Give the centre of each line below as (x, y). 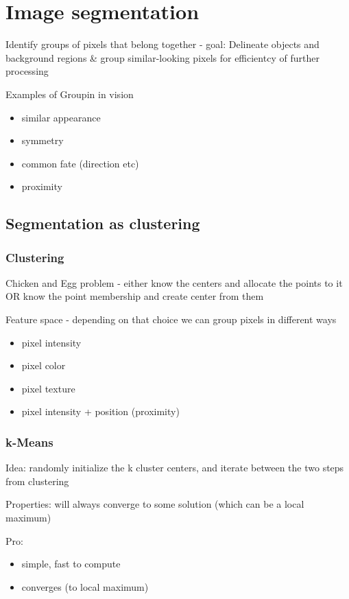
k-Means (29, 442)
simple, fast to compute (71, 564)
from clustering (37, 481)
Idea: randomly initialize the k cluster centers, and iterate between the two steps (175, 468)
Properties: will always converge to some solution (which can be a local (155, 504)
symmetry (43, 140)
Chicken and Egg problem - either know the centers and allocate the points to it (174, 282)
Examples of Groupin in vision (70, 94)
